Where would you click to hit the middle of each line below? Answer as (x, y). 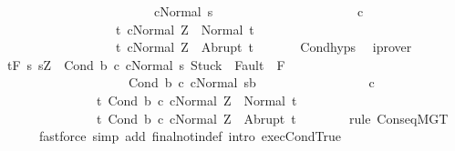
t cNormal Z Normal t (185, 29)
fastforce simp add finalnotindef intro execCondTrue (190, 136)
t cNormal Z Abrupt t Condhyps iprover (264, 47)
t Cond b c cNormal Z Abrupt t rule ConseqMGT (272, 118)
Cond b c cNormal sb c (251, 82)
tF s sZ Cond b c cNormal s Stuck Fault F (146, 64)
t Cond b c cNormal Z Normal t (196, 100)
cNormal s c (259, 11)
